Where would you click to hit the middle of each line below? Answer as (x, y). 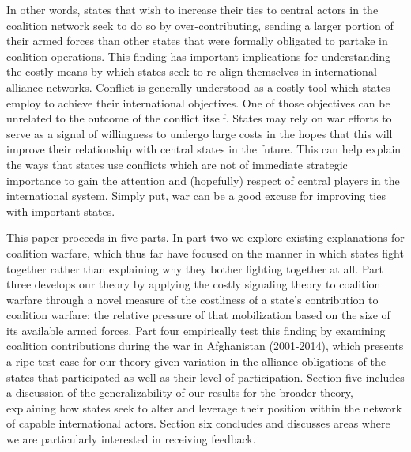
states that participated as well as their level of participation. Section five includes (205, 377)
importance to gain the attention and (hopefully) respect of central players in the (203, 180)
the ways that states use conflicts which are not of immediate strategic (177, 164)
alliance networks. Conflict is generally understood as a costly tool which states (198, 87)
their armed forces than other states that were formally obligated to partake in (197, 41)
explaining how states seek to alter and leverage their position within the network (204, 407)
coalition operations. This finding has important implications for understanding (198, 56)
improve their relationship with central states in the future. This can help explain (204, 149)
